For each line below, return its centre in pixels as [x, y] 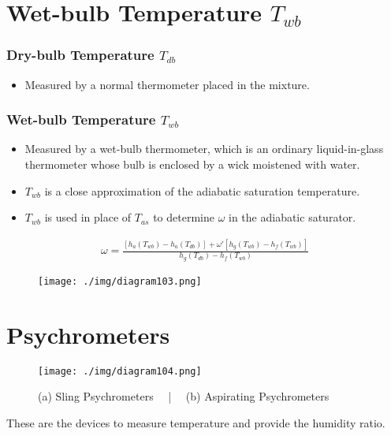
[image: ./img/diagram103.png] [120, 281]
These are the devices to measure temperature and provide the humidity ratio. [196, 422]
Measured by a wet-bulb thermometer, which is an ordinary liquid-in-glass [204, 149]
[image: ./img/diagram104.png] [120, 371]
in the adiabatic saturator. [292, 217]
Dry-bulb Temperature [80, 55]
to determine [184, 217]
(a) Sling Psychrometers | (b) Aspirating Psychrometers [184, 396]
